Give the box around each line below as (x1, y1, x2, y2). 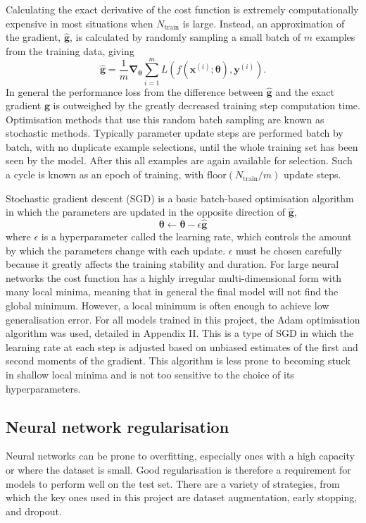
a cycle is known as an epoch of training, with (6, 167, 204, 182)
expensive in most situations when (6, 16, 153, 30)
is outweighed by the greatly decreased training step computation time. (53, 98, 360, 113)
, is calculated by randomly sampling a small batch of (69, 30, 301, 44)
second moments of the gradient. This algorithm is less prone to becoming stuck (6, 353, 351, 368)
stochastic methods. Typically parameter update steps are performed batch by (6, 125, 343, 140)
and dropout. (6, 503, 62, 518)
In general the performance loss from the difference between (6, 84, 263, 99)
